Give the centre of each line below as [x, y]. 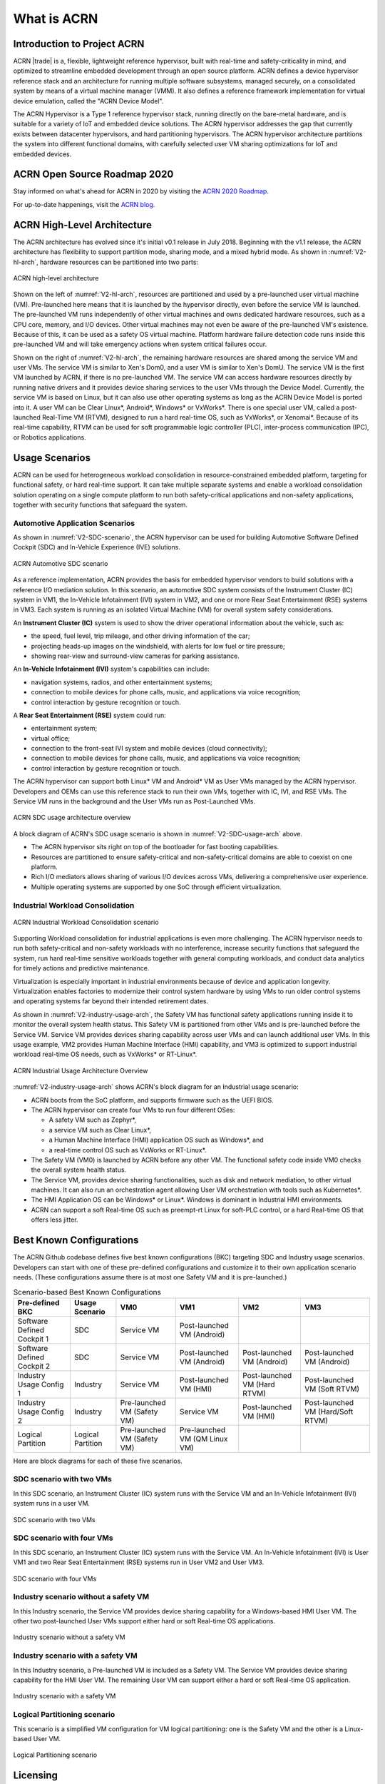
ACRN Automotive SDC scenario [61, 563]
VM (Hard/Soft [329, 1412]
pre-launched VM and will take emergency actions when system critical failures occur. [140, 344]
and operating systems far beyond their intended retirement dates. [111, 1001]
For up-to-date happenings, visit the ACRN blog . [84, 204]
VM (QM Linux [204, 1439]
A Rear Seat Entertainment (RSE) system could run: [90, 715]
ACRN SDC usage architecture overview [72, 818]
